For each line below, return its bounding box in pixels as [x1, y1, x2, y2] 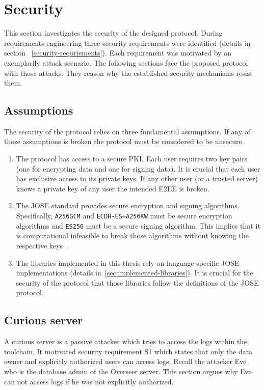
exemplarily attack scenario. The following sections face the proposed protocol [4, 57, 248, 68]
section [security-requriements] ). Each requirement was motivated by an [4, 47, 231, 58]
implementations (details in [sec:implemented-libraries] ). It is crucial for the [16, 267, 253, 278]
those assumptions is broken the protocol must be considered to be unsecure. [4, 136, 244, 147]
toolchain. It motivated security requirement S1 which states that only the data [4, 346, 253, 356]
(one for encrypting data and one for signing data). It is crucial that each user [16, 163, 260, 174]
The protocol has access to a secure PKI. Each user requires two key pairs [16, 153, 248, 164]
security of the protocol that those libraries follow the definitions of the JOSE [16, 277, 259, 288]
